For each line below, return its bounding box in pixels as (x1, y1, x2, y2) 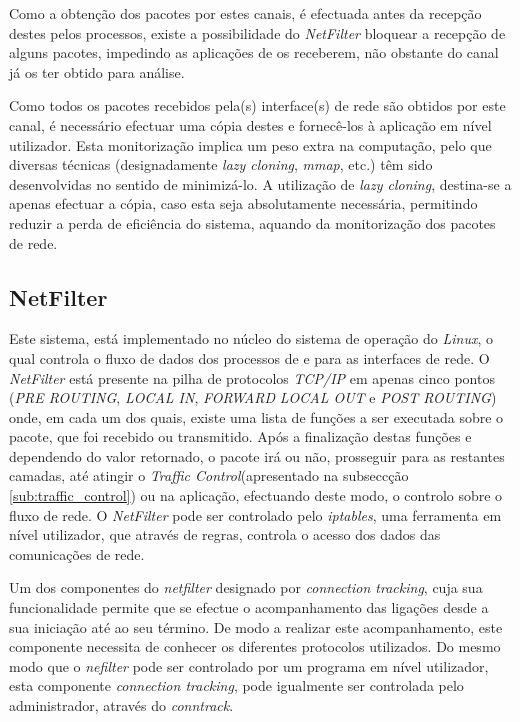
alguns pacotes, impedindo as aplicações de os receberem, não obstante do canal (9, 42, 499, 63)
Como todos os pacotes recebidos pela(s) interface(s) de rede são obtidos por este (9, 95, 506, 116)
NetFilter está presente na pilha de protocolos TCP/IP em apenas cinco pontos (9, 367, 495, 388)
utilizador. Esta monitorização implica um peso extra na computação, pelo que (9, 134, 492, 155)
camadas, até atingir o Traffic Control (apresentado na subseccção (9, 465, 409, 486)
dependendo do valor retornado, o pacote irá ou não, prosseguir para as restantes (9, 445, 505, 466)
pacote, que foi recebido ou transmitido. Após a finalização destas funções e (9, 426, 472, 447)
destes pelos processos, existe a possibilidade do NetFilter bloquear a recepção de (9, 22, 506, 43)
